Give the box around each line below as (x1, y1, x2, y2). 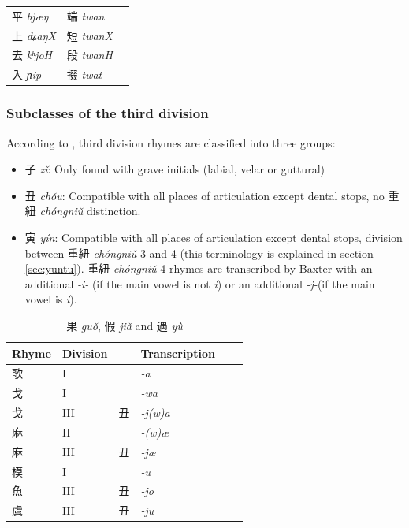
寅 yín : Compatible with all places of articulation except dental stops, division (24, 229, 403, 245)
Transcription (140, 344, 216, 361)
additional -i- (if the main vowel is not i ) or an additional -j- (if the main (24, 275, 375, 292)
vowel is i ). (24, 291, 77, 307)
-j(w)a (140, 404, 170, 421)
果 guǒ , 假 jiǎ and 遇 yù (66, 317, 183, 333)
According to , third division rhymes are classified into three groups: (6, 134, 336, 151)
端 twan (66, 7, 105, 24)
